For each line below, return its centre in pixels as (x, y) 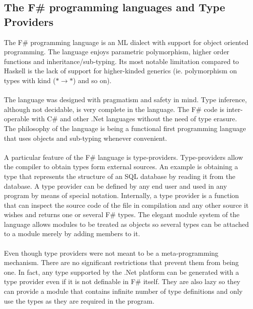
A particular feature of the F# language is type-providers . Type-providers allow (124, 157)
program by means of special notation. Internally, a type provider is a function (122, 195)
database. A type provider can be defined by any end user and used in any (116, 186)
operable (17, 119)
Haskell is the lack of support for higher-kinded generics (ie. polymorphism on (120, 71)
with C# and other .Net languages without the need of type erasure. (134, 119)
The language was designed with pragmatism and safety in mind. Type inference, (126, 99)
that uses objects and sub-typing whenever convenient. (86, 138)
